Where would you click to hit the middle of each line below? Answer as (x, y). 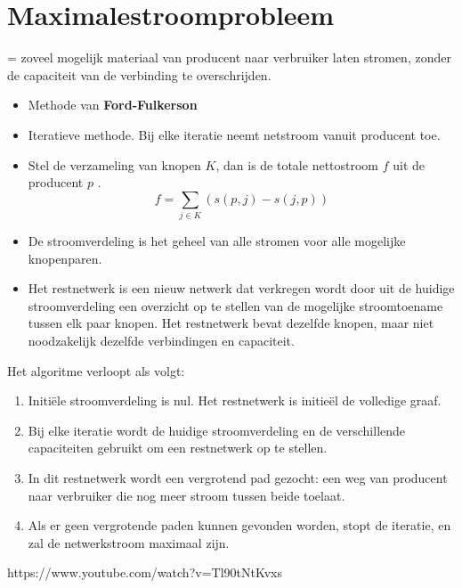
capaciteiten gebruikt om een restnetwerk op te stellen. (178, 448)
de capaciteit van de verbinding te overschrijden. (139, 74)
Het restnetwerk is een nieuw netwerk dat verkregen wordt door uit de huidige (241, 288)
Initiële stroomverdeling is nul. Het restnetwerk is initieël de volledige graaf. (235, 400)
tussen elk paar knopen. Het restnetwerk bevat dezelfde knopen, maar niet (231, 323)
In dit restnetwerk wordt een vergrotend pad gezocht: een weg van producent (238, 477)
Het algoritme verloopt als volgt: (96, 370)
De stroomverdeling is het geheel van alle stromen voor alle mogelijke (217, 241)
